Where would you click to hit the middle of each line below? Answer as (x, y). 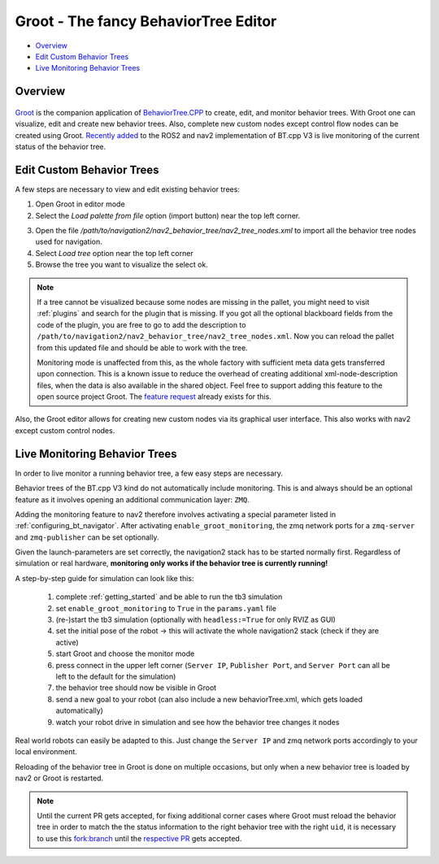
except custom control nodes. (65, 430)
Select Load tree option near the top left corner (115, 253)
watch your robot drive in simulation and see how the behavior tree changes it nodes (198, 722)
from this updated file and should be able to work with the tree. (142, 347)
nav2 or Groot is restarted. (59, 778)
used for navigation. (69, 242)
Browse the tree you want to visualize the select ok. (122, 265)
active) (67, 642)
